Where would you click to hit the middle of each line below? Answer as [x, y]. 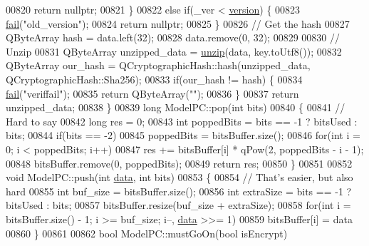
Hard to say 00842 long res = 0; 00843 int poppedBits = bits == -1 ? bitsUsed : [182, 121]
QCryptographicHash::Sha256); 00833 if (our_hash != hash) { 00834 [154, 79]
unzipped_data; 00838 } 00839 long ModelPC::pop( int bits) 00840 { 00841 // [176, 107]
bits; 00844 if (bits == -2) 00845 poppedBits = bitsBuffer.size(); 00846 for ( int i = [183, 135]
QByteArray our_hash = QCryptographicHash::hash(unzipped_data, [158, 65]
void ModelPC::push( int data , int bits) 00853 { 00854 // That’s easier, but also [180, 177]
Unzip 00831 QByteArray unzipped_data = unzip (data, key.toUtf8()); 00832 [174, 51]
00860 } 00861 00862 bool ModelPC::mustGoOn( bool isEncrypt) [147, 233]
